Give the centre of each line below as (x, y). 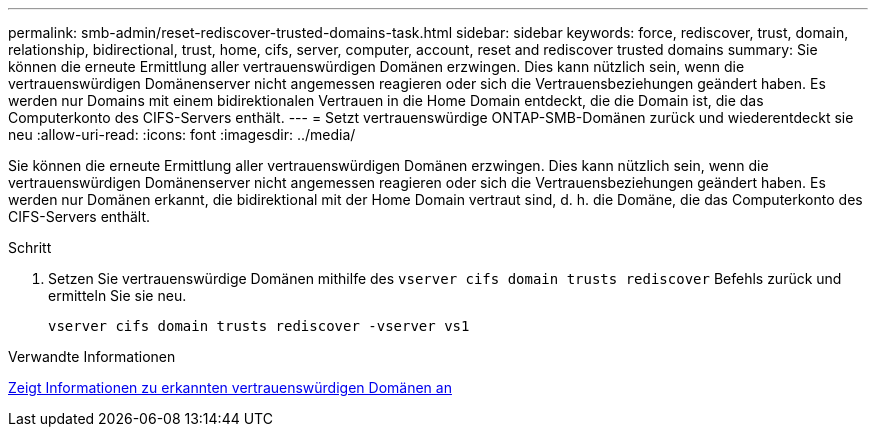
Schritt (30, 247)
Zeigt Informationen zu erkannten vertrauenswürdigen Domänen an (230, 387)
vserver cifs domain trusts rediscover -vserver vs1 (259, 326)
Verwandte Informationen (92, 356)
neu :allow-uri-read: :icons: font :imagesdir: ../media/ (182, 134)
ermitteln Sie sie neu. (117, 295)
